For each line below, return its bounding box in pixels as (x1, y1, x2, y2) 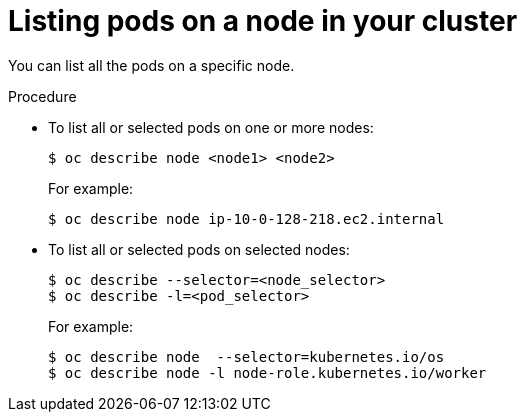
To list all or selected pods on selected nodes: (48, 240, 350, 258)
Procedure (8, 87, 77, 105)
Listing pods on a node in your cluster (8, 4, 518, 38)
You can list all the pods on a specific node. (8, 56, 295, 74)
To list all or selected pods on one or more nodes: (48, 118, 374, 136)
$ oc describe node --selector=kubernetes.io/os (48, 348, 445, 365)
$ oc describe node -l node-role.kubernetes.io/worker (48, 364, 487, 381)
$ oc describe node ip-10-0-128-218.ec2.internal (48, 210, 445, 227)
